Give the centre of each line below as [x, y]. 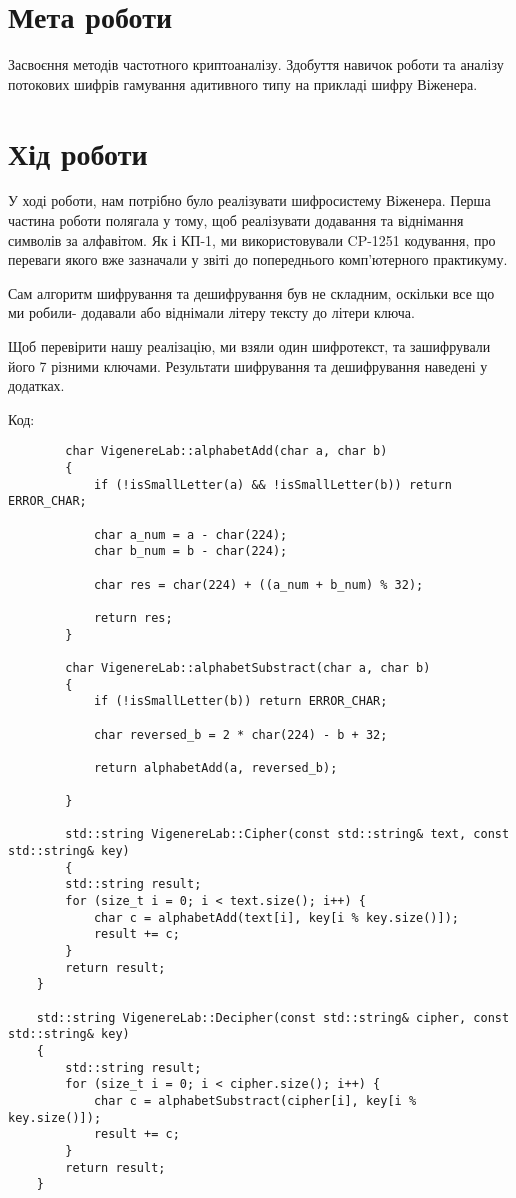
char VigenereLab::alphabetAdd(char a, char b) [226, 451]
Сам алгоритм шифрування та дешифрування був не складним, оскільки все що [251, 292]
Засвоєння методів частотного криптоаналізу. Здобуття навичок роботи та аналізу [256, 64]
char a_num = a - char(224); [190, 534]
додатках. [36, 385]
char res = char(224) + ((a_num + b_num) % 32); [258, 584]
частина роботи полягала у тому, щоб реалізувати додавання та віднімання [236, 220]
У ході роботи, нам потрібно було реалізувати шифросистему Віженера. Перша [249, 200]
